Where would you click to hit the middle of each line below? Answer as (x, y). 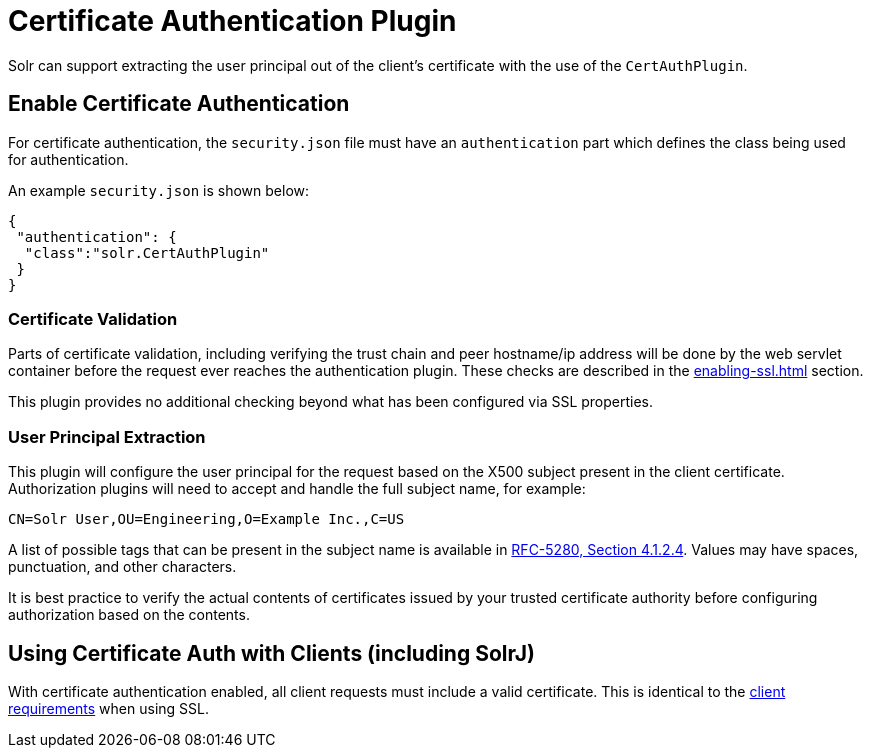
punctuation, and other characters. (122, 567)
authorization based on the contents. (129, 615)
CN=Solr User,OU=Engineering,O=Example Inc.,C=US (206, 519)
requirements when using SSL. (108, 708)
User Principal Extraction (107, 436)
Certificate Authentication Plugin (232, 21)
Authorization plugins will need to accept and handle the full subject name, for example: (297, 489)
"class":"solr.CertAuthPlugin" (147, 252)
